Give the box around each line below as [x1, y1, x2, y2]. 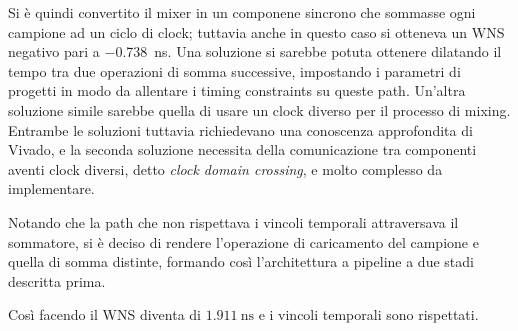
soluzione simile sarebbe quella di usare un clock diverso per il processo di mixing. [8, 99, 511, 120]
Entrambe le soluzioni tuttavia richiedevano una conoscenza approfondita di [8, 119, 473, 140]
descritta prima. [8, 270, 106, 291]
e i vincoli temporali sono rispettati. [258, 304, 479, 325]
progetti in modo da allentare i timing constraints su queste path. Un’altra [8, 80, 466, 101]
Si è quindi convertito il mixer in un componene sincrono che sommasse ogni [8, 2, 476, 22]
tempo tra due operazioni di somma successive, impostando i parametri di [8, 60, 461, 81]
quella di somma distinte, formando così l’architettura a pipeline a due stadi [8, 251, 474, 272]
